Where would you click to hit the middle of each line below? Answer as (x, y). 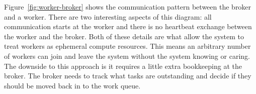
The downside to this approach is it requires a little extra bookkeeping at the (123, 66)
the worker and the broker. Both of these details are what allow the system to (124, 36)
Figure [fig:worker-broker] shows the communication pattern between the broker (128, 7)
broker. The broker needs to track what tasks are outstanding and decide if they (128, 76)
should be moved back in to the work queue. (72, 85)
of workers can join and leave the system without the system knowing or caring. (127, 56)
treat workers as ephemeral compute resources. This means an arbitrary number (127, 46)
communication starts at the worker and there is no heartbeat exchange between (128, 26)
